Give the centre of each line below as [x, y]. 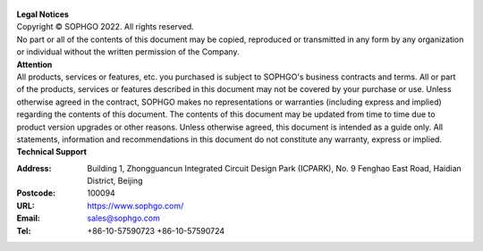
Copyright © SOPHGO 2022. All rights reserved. [105, 27]
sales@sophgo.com [124, 218]
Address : [34, 168]
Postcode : [36, 193]
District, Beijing [115, 181]
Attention [34, 64]
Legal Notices [42, 14]
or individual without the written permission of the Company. [128, 52]
